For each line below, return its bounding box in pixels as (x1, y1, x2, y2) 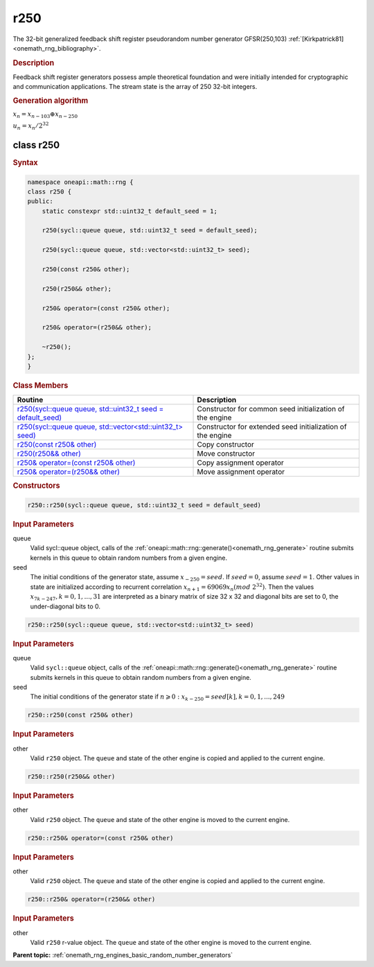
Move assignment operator (197, 467, 285, 477)
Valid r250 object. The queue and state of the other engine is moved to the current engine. (30, 815, 290, 823)
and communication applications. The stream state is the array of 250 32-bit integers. (12, 83, 258, 91)
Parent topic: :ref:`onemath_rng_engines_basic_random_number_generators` (12, 951, 233, 959)
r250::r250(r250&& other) (27, 773, 116, 780)
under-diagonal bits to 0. (30, 602, 100, 610)
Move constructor (197, 449, 256, 459)
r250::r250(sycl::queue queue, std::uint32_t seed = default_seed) (27, 501, 262, 509)
